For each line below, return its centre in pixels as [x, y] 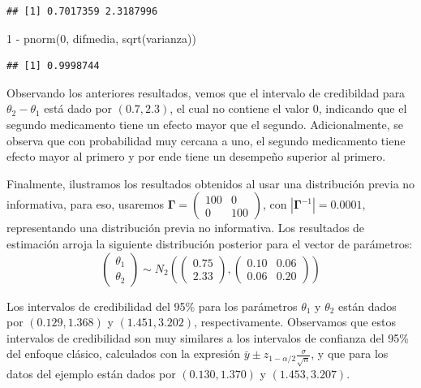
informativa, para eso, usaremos [86, 204]
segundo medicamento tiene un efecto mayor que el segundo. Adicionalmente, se [205, 124]
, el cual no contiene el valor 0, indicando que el [288, 108]
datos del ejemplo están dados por [91, 374]
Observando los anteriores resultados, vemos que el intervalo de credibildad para [206, 92]
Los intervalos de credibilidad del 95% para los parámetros [152, 306]
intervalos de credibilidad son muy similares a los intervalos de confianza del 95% [208, 337]
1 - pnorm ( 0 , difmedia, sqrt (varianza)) [101, 38]
